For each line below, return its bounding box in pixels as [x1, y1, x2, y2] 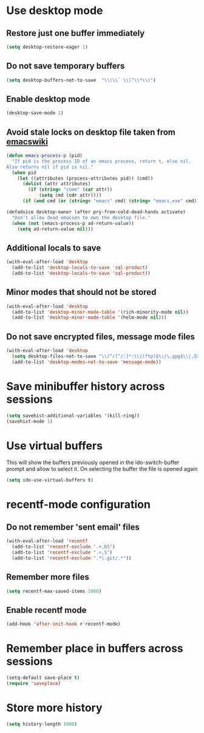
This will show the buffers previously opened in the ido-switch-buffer [6, 459, 180, 466]
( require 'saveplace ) [6, 680, 61, 686]
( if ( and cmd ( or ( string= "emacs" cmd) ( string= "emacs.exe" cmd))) [22, 198, 202, 204]
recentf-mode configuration [6, 498, 151, 512]
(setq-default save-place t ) [6, 675, 80, 681]
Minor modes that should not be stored [6, 287, 157, 297]
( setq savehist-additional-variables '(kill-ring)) [6, 413, 140, 419]
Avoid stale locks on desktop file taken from [6, 127, 176, 137]
